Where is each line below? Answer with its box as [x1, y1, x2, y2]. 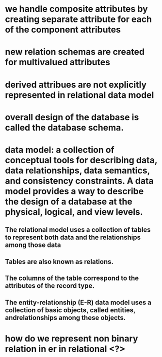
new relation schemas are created [5, 46, 145, 57]
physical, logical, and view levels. [5, 206, 143, 217]
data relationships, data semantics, [5, 165, 150, 176]
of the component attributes [5, 24, 121, 35]
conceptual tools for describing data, [5, 154, 158, 166]
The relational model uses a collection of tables [5, 225, 151, 234]
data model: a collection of [5, 144, 115, 155]
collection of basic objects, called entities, [5, 306, 136, 314]
